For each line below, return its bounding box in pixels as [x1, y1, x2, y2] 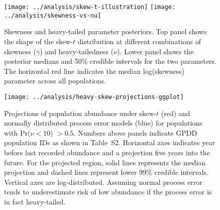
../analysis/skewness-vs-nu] [4, 12, 101, 19]
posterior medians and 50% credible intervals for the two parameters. [4, 56, 216, 66]
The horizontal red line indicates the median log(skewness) [4, 65, 185, 76]
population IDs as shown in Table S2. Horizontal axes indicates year [4, 137, 215, 148]
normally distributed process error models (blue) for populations [4, 118, 202, 128]
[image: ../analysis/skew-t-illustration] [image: [4, 4, 176, 11]
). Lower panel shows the [117, 46, 194, 56]
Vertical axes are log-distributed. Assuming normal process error [4, 176, 202, 187]
